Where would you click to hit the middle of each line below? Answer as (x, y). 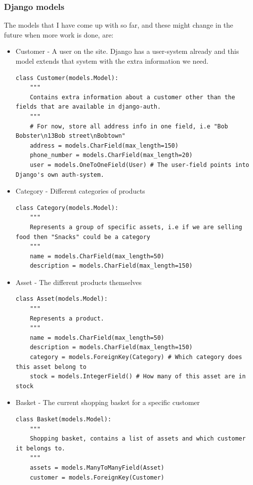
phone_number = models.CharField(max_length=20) (111, 155)
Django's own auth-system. (60, 175)
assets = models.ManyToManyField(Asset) (97, 467)
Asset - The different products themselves (79, 282)
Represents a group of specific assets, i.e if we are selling (136, 227)
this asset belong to (51, 367)
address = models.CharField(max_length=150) (104, 145)
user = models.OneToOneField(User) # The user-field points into (140, 165)
